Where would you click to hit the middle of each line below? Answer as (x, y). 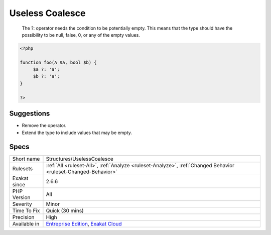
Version (21, 197)
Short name (26, 159)
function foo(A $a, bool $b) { (58, 62)
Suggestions (30, 114)
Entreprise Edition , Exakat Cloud (84, 224)
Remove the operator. (44, 126)
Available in (26, 224)
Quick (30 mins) (65, 211)
